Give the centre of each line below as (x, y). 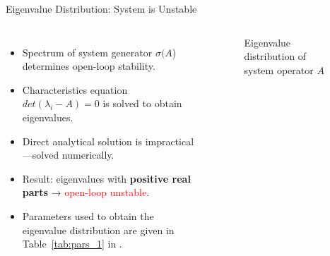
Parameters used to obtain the (88, 215)
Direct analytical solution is (82, 141)
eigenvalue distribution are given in (98, 230)
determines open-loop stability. (89, 66)
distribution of (275, 56)
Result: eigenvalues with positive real (106, 178)
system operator (279, 69)
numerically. (88, 155)
